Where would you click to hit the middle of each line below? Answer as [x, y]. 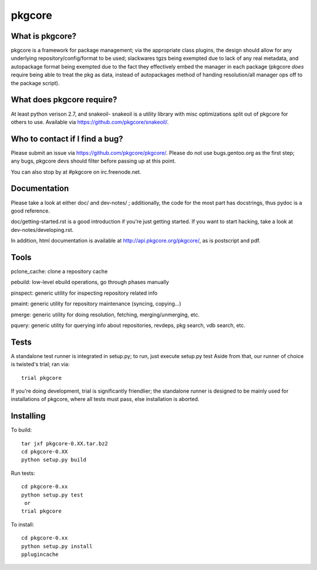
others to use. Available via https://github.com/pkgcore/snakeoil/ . [90, 122]
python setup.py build [54, 460]
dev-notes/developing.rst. [42, 230]
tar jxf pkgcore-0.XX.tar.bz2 [65, 443]
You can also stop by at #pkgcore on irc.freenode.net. [76, 172]
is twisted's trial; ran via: [40, 365]
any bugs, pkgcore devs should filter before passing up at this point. [93, 161]
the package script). [35, 83]
